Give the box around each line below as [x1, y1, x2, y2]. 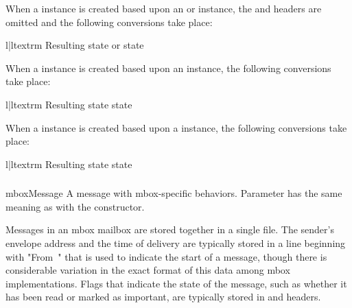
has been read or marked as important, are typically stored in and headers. [5, 289, 321, 304]
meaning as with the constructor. [5, 199, 145, 213]
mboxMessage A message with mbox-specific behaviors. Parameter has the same [5, 186, 342, 200]
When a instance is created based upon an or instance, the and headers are [5, 1, 322, 15]
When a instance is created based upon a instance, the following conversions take [5, 120, 347, 134]
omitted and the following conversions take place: [5, 14, 213, 29]
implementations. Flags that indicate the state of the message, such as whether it [5, 276, 347, 290]
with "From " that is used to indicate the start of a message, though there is [5, 249, 327, 263]
